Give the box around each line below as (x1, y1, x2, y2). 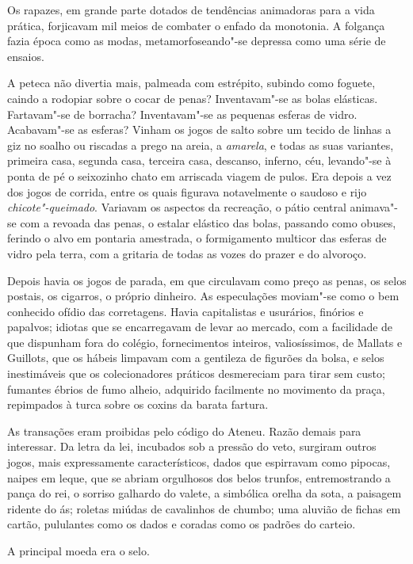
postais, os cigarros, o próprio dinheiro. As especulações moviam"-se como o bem (7, 288, 400, 304)
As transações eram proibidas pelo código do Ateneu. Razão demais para (7, 422, 361, 439)
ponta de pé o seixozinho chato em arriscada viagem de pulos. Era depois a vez (7, 167, 392, 184)
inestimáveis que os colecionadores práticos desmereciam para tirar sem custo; (7, 365, 385, 382)
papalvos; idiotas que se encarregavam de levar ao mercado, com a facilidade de (7, 318, 393, 335)
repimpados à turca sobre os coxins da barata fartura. (7, 396, 269, 413)
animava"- (350, 199, 398, 215)
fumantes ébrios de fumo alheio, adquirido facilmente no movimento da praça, (7, 380, 385, 397)
